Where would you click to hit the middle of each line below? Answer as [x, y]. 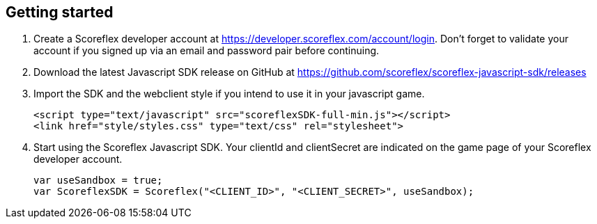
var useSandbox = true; [98, 181]
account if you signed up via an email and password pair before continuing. [207, 51]
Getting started [60, 12]
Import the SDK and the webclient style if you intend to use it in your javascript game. [229, 94]
